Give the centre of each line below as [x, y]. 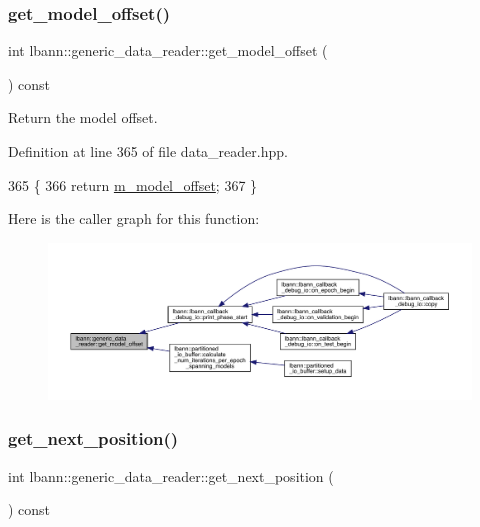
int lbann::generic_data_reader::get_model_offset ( [168, 50]
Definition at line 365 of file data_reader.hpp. [148, 151]
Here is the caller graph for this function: [134, 218]
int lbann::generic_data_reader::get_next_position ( [171, 475]
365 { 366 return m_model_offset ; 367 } [133, 184]
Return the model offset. [83, 117]
